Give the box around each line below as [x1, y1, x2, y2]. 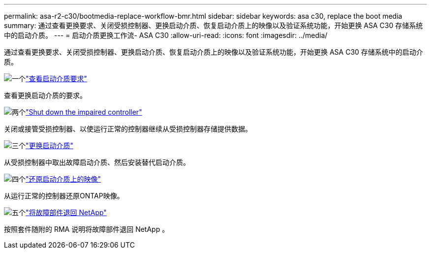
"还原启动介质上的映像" [26, 175, 101, 183]
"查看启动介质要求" [26, 74, 88, 83]
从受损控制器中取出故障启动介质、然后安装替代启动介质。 [4, 158, 190, 166]
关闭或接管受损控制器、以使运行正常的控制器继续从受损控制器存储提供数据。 [4, 125, 252, 133]
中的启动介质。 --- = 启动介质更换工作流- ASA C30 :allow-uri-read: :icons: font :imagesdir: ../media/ [4, 31, 328, 39]
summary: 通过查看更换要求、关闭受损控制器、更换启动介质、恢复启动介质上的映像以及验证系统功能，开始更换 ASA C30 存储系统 [4, 21, 423, 30]
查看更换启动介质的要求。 [4, 91, 87, 99]
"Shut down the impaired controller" [26, 108, 142, 116]
